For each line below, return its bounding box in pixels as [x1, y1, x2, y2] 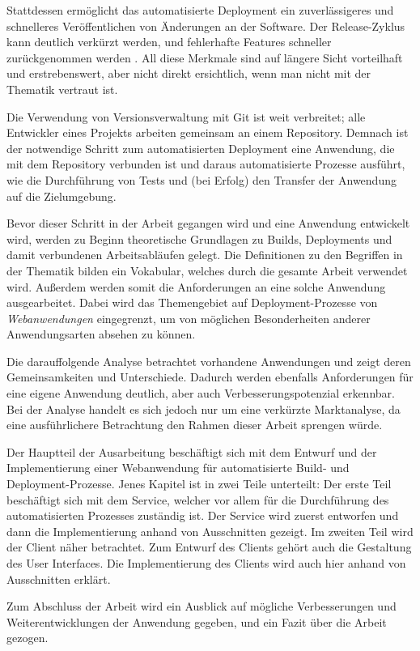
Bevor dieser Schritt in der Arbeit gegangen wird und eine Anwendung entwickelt [6, 215, 410, 232]
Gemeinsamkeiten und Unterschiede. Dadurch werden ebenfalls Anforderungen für [6, 368, 414, 385]
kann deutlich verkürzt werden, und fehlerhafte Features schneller [6, 33, 332, 50]
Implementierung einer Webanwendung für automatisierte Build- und [6, 459, 350, 476]
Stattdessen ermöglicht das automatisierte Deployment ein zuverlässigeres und [6, 2, 394, 18]
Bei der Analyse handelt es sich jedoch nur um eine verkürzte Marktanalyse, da [6, 400, 401, 417]
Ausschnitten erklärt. [6, 570, 111, 587]
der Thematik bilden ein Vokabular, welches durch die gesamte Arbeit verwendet [6, 262, 408, 279]
